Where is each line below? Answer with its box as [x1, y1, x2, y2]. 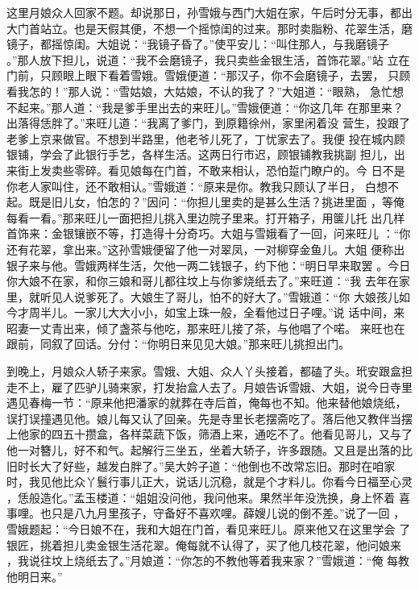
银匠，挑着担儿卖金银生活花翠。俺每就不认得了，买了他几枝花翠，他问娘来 [6, 536, 401, 553]
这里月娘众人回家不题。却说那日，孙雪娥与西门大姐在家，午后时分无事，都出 [6, 4, 413, 20]
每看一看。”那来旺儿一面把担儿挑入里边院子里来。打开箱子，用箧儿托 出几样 [6, 209, 405, 226]
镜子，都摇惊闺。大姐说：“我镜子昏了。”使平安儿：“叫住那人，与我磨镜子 [6, 35, 389, 52]
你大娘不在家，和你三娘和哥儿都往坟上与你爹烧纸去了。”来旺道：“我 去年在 [6, 272, 399, 289]
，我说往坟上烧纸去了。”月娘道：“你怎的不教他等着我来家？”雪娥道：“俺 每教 [6, 552, 410, 569]
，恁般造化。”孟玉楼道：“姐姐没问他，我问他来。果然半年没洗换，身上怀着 [6, 488, 396, 505]
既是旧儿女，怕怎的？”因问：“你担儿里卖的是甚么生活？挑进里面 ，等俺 [28, 193, 404, 210]
